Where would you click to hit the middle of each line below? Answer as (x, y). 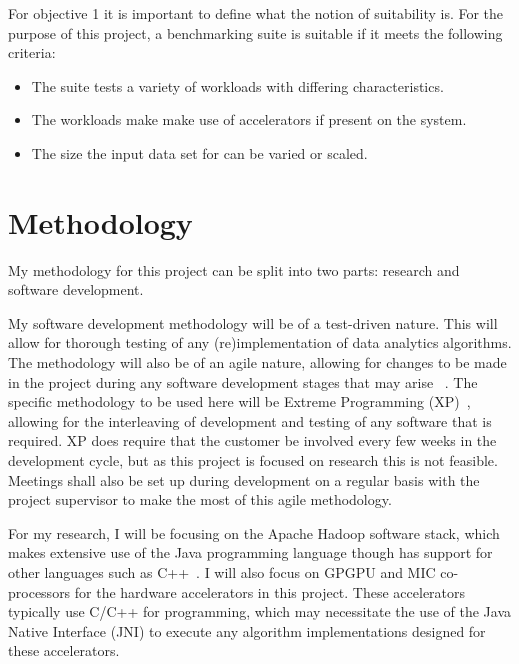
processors (39, 591)
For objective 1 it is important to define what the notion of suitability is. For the (256, 13)
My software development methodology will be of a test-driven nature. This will (253, 322)
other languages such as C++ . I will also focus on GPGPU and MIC (222, 572)
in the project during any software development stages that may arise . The (243, 381)
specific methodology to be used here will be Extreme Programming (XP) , (239, 401)
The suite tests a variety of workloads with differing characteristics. (237, 85)
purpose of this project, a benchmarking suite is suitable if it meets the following (255, 32)
